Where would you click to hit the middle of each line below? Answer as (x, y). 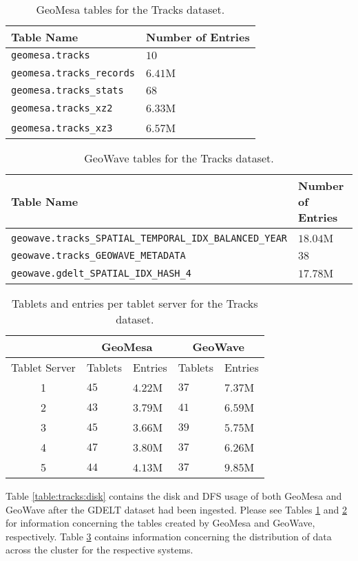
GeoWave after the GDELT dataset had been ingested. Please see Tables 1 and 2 (177, 509)
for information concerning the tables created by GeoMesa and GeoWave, (160, 523)
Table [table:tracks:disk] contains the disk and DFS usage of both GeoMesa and (174, 496)
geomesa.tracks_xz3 (62, 128)
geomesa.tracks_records (73, 73)
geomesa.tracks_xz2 (62, 108)
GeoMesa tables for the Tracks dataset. (130, 9)
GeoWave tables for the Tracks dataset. (179, 158)
